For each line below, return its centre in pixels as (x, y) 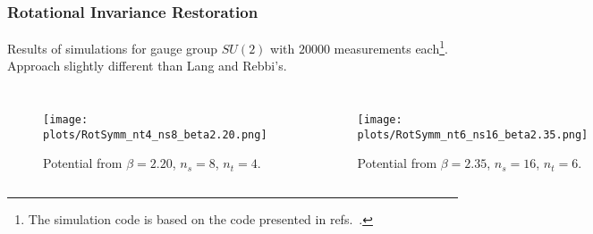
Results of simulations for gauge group (113, 48)
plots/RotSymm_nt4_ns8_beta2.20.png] (155, 134)
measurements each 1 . (391, 47)
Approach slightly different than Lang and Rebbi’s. (147, 66)
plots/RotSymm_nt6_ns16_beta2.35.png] (473, 134)
